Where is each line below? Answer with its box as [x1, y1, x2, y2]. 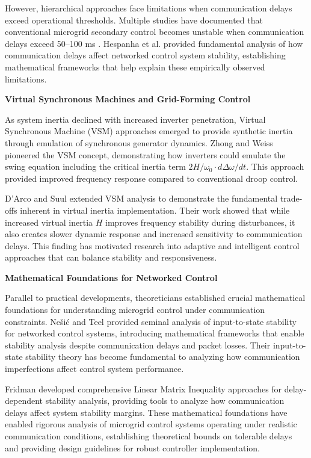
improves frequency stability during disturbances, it [105, 215, 295, 228]
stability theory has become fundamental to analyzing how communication [25, 350, 300, 363]
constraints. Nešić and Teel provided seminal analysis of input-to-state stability [5, 315, 297, 327]
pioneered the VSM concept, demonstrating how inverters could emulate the [5, 148, 286, 161]
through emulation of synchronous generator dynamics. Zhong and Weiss [5, 136, 273, 149]
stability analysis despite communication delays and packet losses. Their [5, 338, 271, 351]
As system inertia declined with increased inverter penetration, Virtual [5, 113, 266, 125]
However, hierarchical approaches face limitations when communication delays [5, 2, 292, 14]
